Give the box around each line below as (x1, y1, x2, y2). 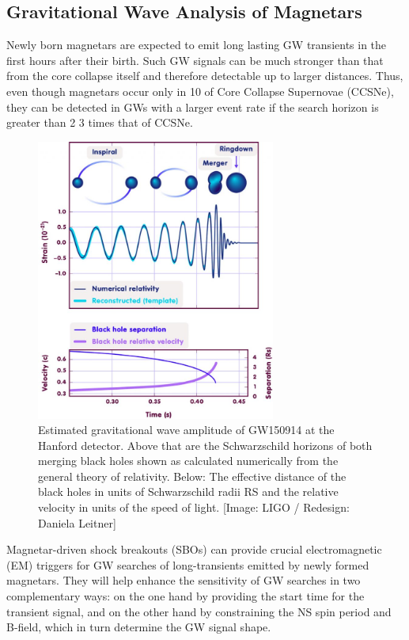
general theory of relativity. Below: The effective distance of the (38, 467, 347, 484)
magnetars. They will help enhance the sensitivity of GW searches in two (6, 572, 361, 589)
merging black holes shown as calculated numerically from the (38, 452, 339, 469)
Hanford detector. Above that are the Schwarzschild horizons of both (38, 436, 373, 453)
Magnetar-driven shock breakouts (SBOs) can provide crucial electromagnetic (6, 541, 382, 558)
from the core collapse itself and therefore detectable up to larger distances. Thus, (6, 67, 403, 84)
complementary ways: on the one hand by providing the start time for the (6, 588, 365, 604)
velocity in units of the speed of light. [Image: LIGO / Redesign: (38, 499, 350, 516)
